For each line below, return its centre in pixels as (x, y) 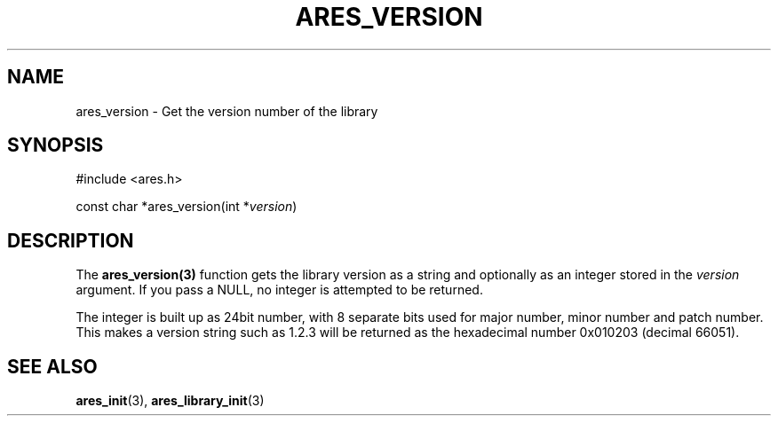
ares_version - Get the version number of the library (227, 111)
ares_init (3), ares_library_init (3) (170, 401)
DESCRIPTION (71, 240)
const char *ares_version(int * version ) (187, 207)
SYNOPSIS (56, 145)
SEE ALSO (52, 366)
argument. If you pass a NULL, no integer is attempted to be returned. (279, 290)
